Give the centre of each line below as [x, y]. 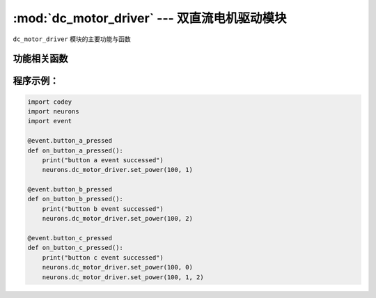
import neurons [53, 111]
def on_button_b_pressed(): [75, 199]
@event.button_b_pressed [70, 189]
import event [50, 121]
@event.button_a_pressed [70, 141]
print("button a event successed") [103, 160]
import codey [50, 102]
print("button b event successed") [103, 209]
